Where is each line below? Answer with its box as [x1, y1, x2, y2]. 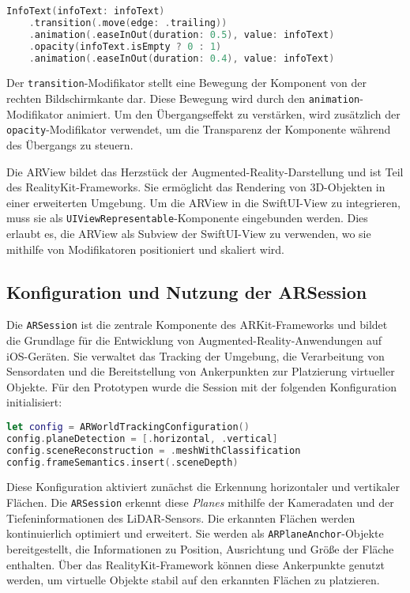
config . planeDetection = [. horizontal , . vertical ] [6, 432, 278, 444]
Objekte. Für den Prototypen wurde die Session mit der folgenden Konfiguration [6, 378, 397, 395]
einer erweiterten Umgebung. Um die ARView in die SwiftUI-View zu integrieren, [6, 194, 401, 210]
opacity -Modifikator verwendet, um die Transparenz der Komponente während [6, 121, 391, 138]
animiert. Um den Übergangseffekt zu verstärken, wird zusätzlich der [66, 105, 401, 122]
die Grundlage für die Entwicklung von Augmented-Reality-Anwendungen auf [6, 332, 382, 349]
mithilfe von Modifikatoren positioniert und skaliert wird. [6, 240, 284, 257]
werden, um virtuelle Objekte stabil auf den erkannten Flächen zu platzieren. [6, 572, 380, 588]
